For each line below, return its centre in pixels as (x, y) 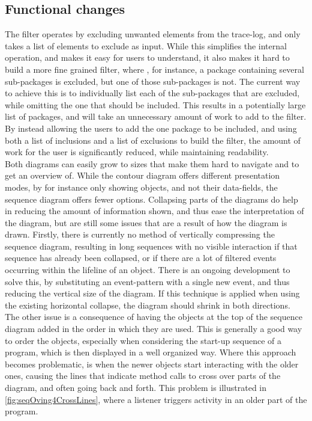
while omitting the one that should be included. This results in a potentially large (155, 104)
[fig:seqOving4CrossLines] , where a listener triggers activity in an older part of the (156, 399)
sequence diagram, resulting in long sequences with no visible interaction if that (151, 246)
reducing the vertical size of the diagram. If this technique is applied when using (152, 293)
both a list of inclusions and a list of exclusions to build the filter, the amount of (153, 140)
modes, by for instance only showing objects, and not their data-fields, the (141, 187)
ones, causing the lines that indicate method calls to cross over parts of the (143, 376)
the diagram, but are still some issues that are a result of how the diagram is (146, 222)
